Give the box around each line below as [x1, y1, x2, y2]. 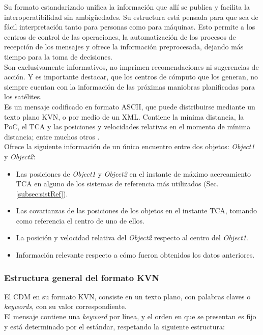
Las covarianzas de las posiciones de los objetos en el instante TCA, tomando [16, 205, 257, 216]
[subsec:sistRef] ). [16, 188, 68, 199]
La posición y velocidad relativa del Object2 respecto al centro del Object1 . [16, 232, 248, 243]
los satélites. [4, 91, 42, 102]
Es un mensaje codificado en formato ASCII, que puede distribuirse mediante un [4, 101, 255, 111]
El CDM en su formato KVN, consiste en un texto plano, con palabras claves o [4, 291, 251, 301]
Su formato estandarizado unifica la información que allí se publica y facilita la [4, 2, 250, 12]
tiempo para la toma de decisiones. [4, 51, 112, 62]
